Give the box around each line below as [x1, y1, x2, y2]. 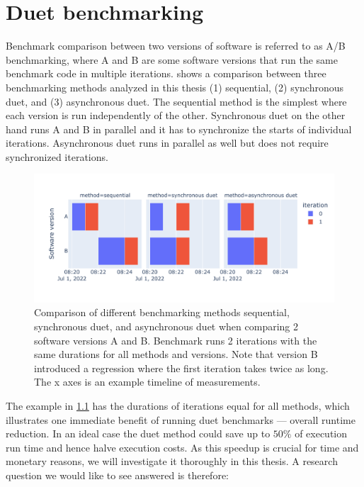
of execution [295, 426, 348, 441]
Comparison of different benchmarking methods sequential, [34, 305, 290, 320]
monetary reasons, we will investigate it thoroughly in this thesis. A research [6, 454, 338, 469]
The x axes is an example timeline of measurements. [34, 374, 261, 389]
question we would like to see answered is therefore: [6, 467, 229, 482]
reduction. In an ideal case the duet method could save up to [6, 426, 271, 441]
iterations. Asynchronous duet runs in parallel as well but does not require [6, 135, 329, 150]
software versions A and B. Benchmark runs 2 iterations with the [34, 332, 317, 347]
